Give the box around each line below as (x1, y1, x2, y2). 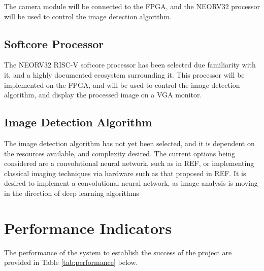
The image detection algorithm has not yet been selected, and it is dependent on (4, 138, 255, 148)
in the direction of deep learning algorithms (4, 187, 139, 198)
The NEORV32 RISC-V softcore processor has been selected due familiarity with (4, 59, 256, 70)
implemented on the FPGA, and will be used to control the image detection (4, 79, 240, 90)
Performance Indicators (4, 217, 172, 238)
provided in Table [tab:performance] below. (4, 257, 138, 267)
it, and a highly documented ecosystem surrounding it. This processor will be (4, 69, 245, 80)
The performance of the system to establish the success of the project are (4, 247, 232, 257)
